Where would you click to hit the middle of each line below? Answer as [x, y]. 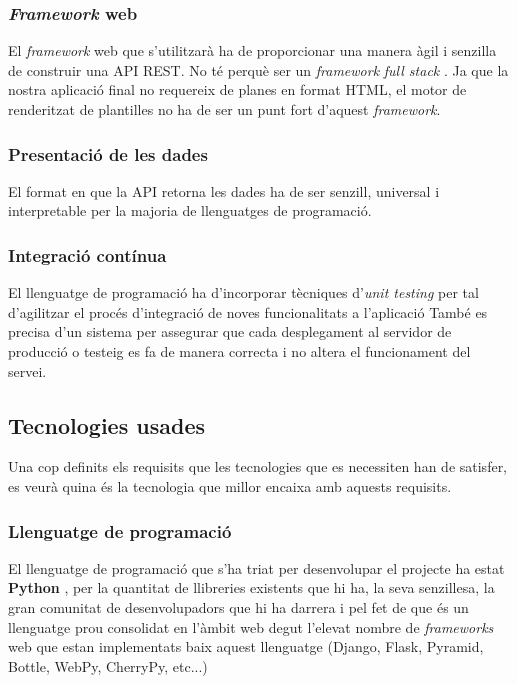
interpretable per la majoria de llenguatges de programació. [190, 210]
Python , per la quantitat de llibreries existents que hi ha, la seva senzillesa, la [251, 587]
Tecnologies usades [106, 424]
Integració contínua [87, 254]
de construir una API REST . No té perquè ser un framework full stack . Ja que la [258, 69]
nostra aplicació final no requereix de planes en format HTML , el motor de [237, 89]
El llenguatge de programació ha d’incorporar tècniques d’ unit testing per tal [243, 292]
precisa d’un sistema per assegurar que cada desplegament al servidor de [230, 331]
